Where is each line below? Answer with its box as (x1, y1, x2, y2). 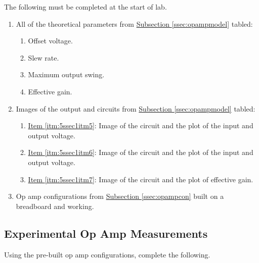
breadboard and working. (16, 200, 94, 211)
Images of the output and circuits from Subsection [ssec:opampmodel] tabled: (16, 103, 255, 114)
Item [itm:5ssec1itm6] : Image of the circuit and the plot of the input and (28, 147, 253, 157)
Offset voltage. (28, 35, 73, 46)
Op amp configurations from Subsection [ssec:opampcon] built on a (16, 191, 224, 201)
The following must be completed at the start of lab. (4, 2, 167, 12)
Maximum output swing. (28, 69, 105, 80)
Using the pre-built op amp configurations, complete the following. (4, 249, 210, 259)
